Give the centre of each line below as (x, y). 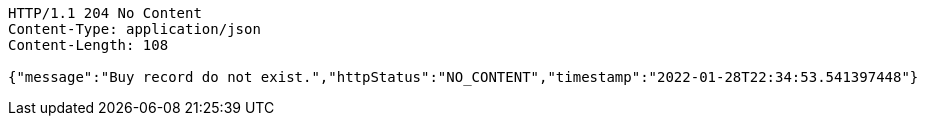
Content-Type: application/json (134, 29)
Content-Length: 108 (88, 45)
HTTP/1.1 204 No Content (105, 13)
